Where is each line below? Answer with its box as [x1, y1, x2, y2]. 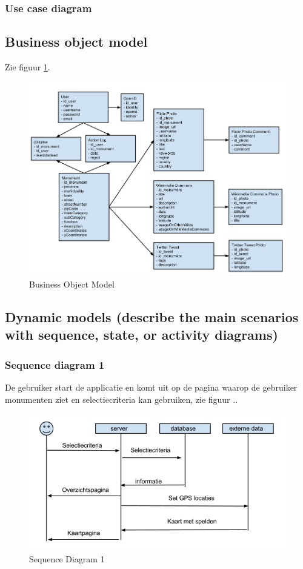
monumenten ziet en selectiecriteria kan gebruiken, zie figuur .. [5, 392, 238, 405]
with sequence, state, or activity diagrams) [5, 325, 278, 344]
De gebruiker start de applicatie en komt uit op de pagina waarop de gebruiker [5, 380, 298, 393]
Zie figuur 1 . [5, 61, 50, 73]
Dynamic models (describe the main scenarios [5, 307, 299, 326]
